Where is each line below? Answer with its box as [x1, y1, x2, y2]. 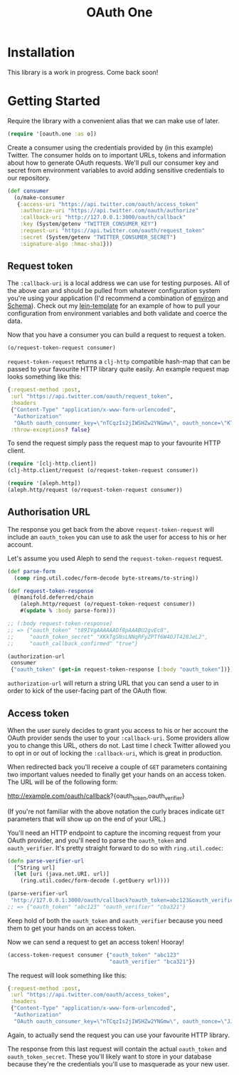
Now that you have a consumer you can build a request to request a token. [7, 331, 226, 339]
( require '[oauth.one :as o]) [7, 130, 97, 138]
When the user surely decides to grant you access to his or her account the [7, 726, 229, 734]
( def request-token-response [7, 587, 94, 595]
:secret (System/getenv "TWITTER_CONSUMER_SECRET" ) [20, 233, 176, 241]
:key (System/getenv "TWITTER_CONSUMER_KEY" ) [20, 220, 158, 228]
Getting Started [7, 93, 101, 109]
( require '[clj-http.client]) [7, 461, 97, 468]
